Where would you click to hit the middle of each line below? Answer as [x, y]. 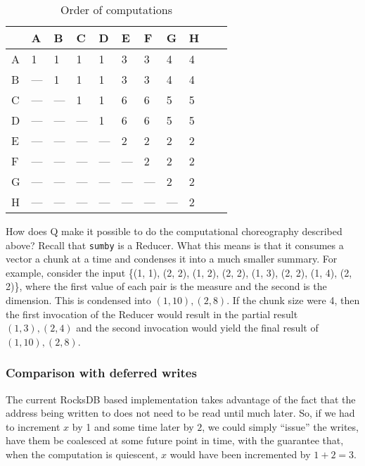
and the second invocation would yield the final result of [197, 328]
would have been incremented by [240, 454]
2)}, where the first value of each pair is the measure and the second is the [166, 286]
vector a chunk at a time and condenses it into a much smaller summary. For [172, 259]
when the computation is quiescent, [82, 454]
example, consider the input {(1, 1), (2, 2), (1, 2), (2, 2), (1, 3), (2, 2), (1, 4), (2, [179, 272]
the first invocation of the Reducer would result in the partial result [152, 314]
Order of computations [116, 10]
